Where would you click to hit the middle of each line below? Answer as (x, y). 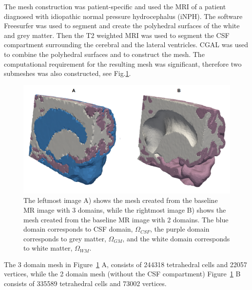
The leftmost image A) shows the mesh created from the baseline (121, 200)
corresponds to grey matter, (65, 238)
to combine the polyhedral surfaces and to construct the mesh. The (104, 54)
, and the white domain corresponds (176, 238)
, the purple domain (180, 229)
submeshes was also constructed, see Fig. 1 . (68, 73)
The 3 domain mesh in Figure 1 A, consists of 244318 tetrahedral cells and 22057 (126, 264)
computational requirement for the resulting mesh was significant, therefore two (123, 63)
